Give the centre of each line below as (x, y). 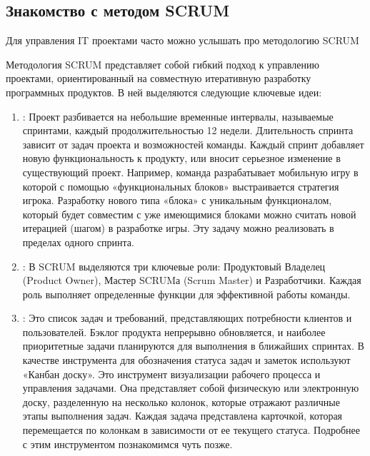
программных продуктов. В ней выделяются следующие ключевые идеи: (164, 92)
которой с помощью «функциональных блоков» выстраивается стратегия (181, 186)
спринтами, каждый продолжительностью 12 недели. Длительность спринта (188, 130)
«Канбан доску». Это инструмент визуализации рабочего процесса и (171, 374)
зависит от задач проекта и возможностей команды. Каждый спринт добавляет (193, 144)
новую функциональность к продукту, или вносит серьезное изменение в (181, 158)
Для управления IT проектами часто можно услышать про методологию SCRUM (182, 40)
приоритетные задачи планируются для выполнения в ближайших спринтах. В (193, 346)
